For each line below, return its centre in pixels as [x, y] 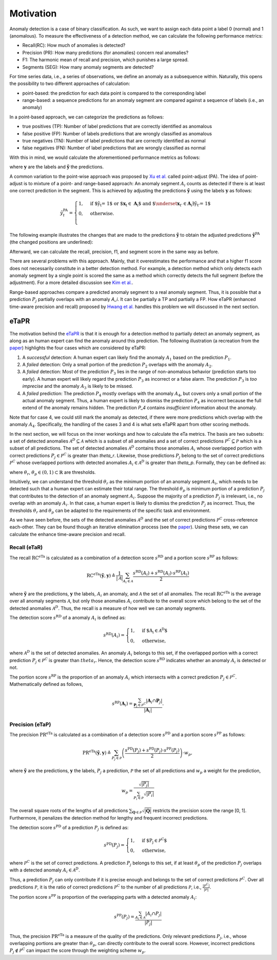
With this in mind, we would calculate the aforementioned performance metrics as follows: [105, 157]
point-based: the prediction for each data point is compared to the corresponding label [114, 93]
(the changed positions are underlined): [51, 242]
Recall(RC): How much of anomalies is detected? [74, 45]
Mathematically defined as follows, [46, 684]
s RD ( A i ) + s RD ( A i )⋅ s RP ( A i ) [161, 573]
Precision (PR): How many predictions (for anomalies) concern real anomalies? [105, 52]
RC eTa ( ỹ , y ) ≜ [101, 575]
